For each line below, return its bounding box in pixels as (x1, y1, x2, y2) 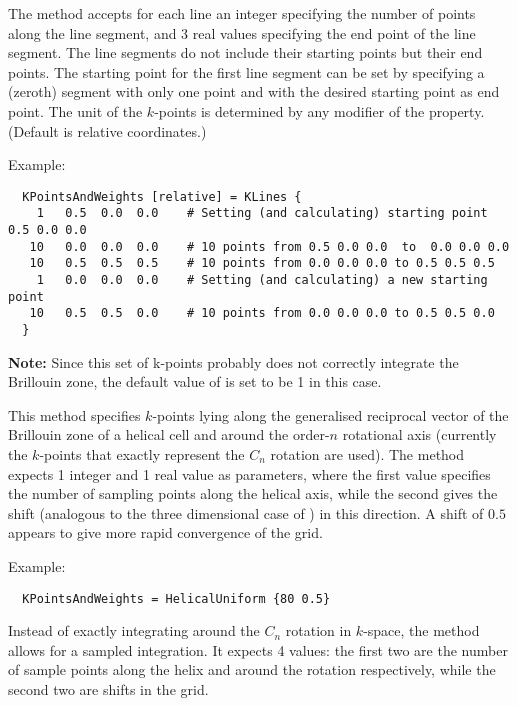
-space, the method (363, 620, 480, 641)
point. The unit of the (8, 100, 143, 121)
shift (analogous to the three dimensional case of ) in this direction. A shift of (8, 502, 484, 523)
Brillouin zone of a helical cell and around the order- (8, 424, 330, 445)
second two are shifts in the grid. (8, 679, 209, 700)
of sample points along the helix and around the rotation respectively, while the (8, 659, 496, 680)
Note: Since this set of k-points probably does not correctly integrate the (8, 351, 459, 372)
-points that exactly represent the (39, 444, 245, 465)
